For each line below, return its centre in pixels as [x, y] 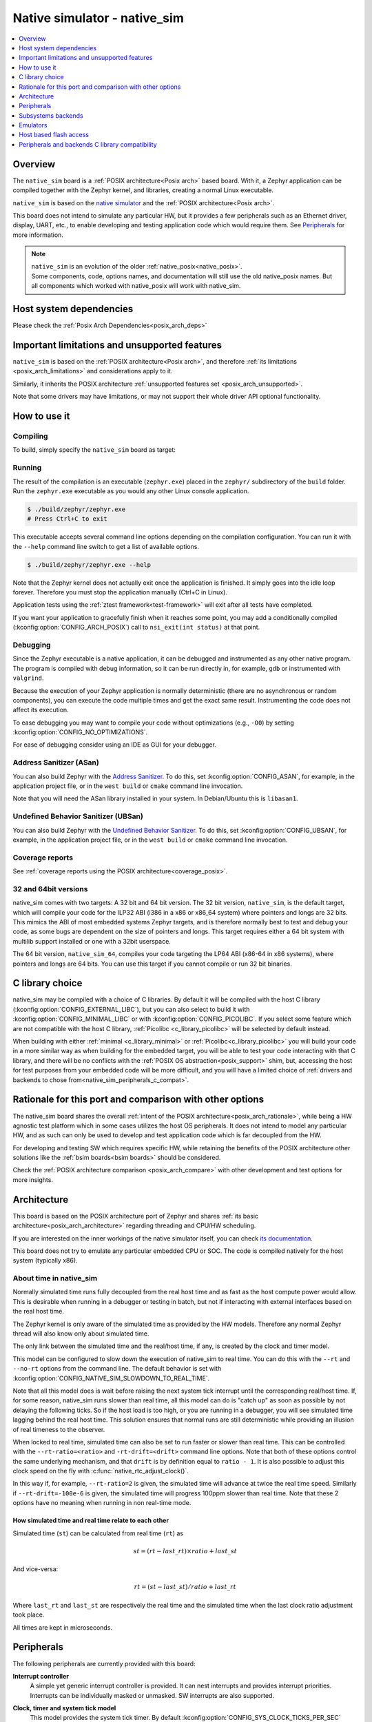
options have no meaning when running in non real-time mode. [102, 1503]
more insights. [33, 1180]
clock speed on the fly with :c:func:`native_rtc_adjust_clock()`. [101, 1471]
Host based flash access [54, 135]
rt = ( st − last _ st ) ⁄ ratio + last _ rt [185, 1587]
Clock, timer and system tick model [64, 1708]
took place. [29, 1615]
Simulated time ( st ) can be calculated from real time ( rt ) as [98, 1533]
